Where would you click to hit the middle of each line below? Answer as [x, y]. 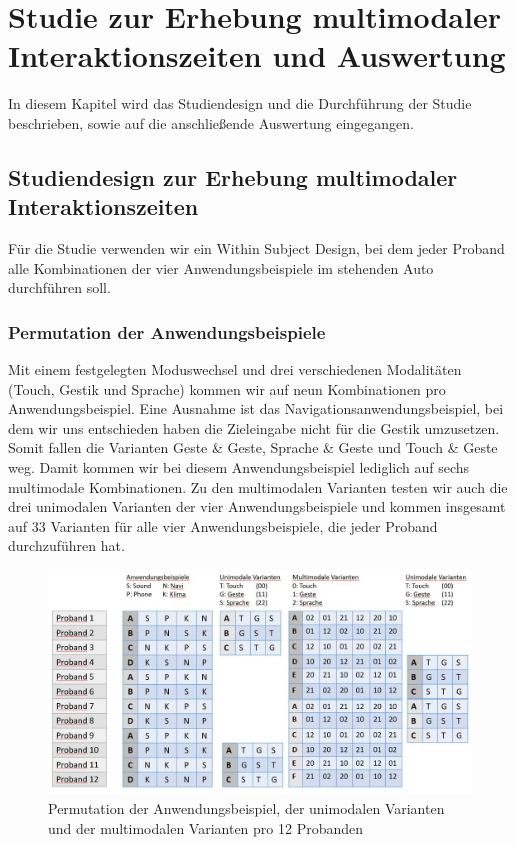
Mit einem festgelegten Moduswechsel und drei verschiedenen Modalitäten [235, 369]
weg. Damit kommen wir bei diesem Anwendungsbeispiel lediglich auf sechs [239, 467]
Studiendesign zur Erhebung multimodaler [233, 176]
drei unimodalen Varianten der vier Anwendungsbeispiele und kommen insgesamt [257, 506]
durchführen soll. [59, 287]
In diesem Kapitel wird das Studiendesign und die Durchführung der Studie [240, 103]
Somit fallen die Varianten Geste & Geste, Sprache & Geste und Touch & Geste [253, 447]
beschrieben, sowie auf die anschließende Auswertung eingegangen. [211, 122]
